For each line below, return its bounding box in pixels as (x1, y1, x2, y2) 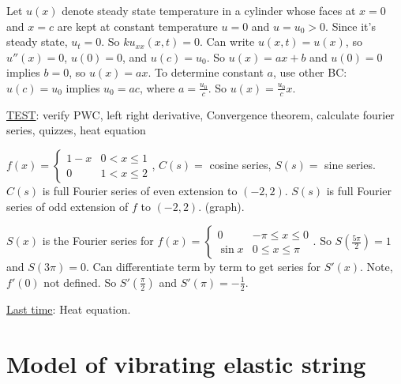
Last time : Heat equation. (6, 300, 131, 317)
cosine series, (209, 156, 272, 172)
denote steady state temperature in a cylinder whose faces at (62, 2, 356, 18)
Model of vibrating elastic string (6, 347, 366, 379)
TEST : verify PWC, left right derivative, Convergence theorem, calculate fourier (6, 106, 395, 122)
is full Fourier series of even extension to (42, 182, 238, 198)
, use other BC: (272, 64, 347, 81)
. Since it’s (325, 17, 376, 34)
